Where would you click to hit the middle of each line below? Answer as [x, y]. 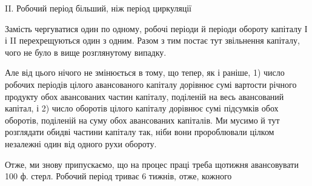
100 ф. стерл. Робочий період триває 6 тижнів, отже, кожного [118, 176]
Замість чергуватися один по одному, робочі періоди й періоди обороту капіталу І [156, 28]
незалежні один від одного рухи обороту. [81, 143]
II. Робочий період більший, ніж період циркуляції [98, 8]
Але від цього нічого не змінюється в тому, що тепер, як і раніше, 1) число [145, 72]
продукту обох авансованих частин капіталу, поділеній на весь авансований [144, 96]
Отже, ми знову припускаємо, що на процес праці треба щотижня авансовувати [152, 164]
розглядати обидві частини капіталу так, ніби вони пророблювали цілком [140, 132]
